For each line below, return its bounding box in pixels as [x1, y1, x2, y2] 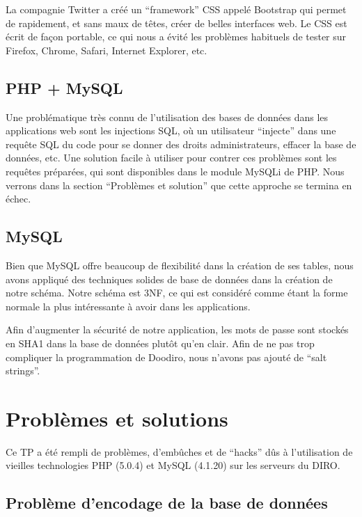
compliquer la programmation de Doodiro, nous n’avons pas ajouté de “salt [6, 349, 327, 364]
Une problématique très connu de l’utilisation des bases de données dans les [6, 109, 329, 124]
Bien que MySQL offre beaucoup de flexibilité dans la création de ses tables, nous [6, 257, 354, 272]
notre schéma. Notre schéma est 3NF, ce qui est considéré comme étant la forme [6, 285, 348, 300]
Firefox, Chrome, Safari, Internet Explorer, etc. [6, 42, 207, 57]
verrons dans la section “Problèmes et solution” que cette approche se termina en [6, 177, 352, 192]
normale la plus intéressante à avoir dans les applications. [6, 299, 251, 313]
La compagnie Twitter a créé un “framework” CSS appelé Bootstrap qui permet [6, 2, 347, 16]
